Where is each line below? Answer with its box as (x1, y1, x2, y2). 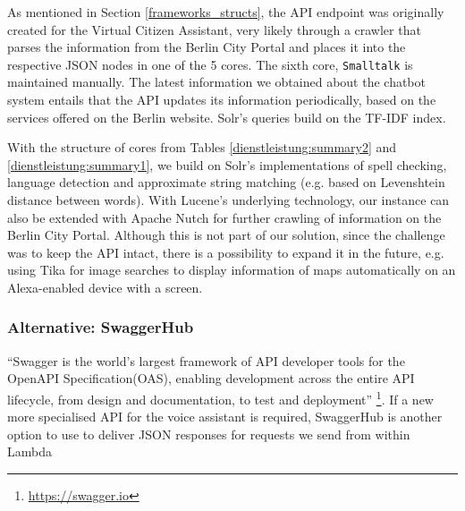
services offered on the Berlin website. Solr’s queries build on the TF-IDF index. (7, 107, 446, 126)
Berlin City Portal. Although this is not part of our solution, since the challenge (7, 226, 445, 244)
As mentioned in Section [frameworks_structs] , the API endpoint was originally (7, 3, 444, 21)
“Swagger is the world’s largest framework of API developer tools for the (7, 351, 405, 370)
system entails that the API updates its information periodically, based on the (7, 90, 436, 109)
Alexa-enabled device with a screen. (7, 277, 203, 296)
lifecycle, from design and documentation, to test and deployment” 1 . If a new (7, 387, 434, 408)
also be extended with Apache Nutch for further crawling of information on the (7, 208, 442, 226)
